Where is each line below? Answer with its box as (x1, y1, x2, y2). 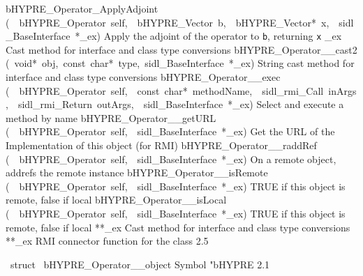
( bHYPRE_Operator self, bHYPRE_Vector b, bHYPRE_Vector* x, (6, 15, 329, 29)
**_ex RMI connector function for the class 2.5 (6, 233, 209, 248)
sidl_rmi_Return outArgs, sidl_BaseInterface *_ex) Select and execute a (17, 97, 344, 112)
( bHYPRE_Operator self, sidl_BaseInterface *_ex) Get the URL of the (6, 124, 335, 139)
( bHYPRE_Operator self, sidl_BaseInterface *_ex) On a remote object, (6, 151, 336, 166)
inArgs (328, 83, 357, 98)
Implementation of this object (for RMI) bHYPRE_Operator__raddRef (6, 138, 317, 152)
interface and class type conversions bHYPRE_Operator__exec (6, 70, 281, 84)
